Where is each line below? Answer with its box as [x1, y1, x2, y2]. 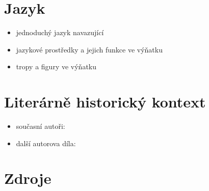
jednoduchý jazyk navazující [16, 27, 104, 38]
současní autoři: [16, 121, 65, 131]
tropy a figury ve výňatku [16, 61, 97, 72]
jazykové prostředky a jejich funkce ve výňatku [16, 44, 163, 54]
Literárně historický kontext [4, 91, 206, 112]
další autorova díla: [16, 138, 76, 148]
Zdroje [4, 168, 51, 188]
